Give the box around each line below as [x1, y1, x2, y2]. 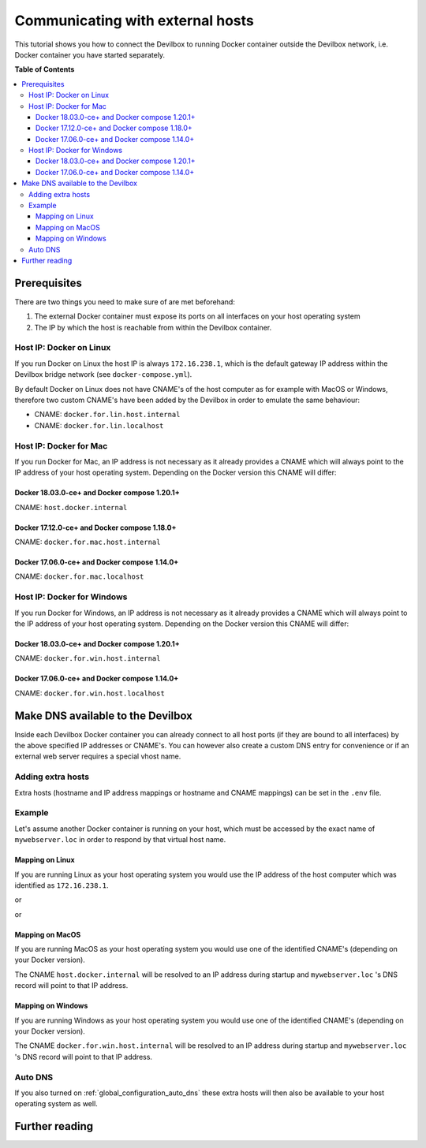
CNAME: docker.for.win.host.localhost [14, 688, 165, 698]
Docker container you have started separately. [14, 50, 166, 59]
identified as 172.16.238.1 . [14, 880, 110, 890]
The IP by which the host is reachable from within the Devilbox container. [34, 322, 272, 332]
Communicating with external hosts [14, 12, 254, 29]
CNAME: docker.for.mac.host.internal [14, 537, 161, 547]
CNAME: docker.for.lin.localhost [34, 420, 164, 430]
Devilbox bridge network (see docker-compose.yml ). [14, 370, 192, 379]
